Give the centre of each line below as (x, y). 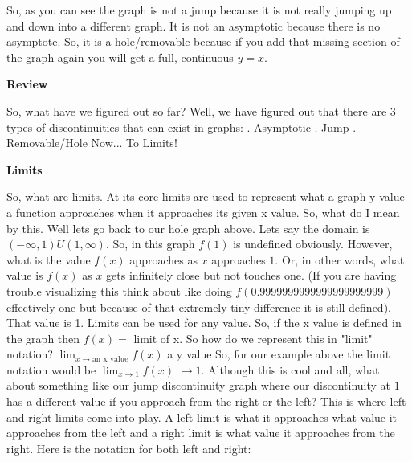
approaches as (163, 259)
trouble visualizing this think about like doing (119, 290)
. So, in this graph (150, 244)
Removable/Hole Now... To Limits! (92, 143)
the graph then (43, 338)
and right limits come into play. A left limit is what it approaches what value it (202, 417)
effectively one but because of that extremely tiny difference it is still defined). (199, 307)
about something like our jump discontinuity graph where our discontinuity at (199, 385)
